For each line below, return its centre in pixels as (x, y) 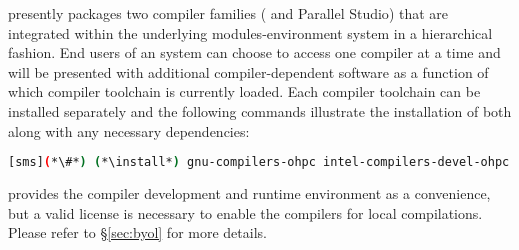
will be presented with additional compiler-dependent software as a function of (248, 71)
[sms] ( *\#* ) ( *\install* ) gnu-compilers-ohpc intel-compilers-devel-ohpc (259, 162)
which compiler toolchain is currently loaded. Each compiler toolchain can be (244, 91)
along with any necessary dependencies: (129, 130)
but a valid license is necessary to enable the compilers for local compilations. (245, 212)
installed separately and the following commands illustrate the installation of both (260, 110)
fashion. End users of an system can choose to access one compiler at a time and (254, 52)
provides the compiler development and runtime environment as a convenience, (249, 193)
